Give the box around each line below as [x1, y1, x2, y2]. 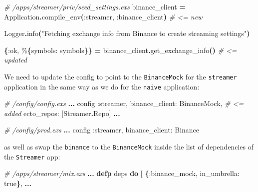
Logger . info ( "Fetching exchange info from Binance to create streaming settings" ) [4, 28, 250, 38]
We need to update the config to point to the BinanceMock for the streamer [4, 71, 237, 81]
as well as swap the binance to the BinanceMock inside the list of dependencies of [4, 141, 254, 152]
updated [4, 54, 27, 65]
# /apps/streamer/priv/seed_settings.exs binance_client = [4, 1, 186, 11]
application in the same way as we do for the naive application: [4, 81, 200, 91]
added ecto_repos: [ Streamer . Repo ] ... [4, 107, 120, 118]
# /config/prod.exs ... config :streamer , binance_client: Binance [4, 124, 200, 135]
